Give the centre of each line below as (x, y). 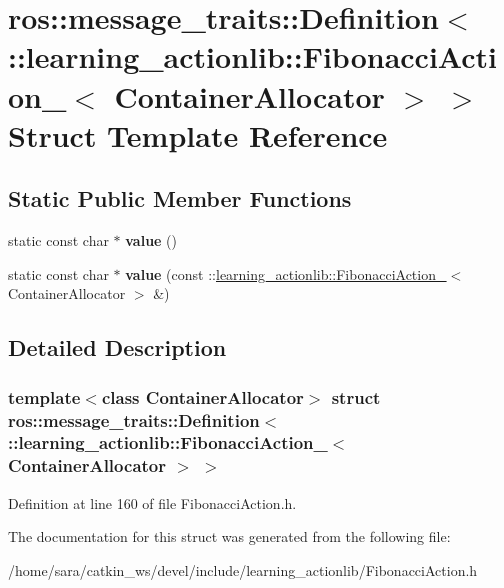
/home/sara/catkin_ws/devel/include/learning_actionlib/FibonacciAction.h (243, 569)
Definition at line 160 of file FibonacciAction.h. (152, 502)
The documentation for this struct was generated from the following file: (229, 536)
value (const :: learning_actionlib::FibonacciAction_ (286, 273)
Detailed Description (117, 347)
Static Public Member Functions (180, 198)
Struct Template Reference (198, 134)
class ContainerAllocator (202, 396)
